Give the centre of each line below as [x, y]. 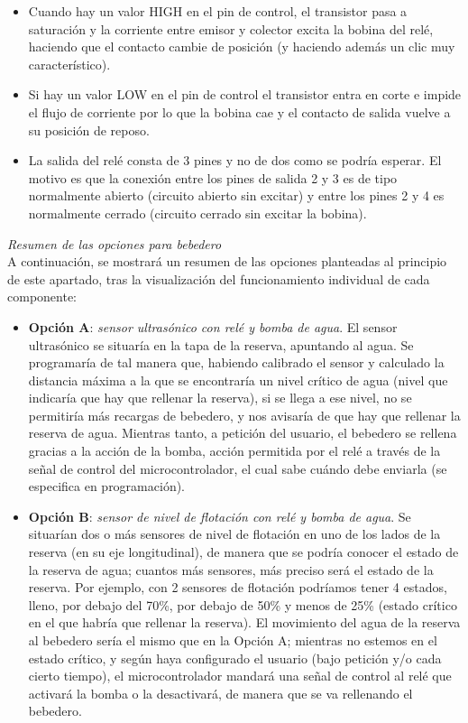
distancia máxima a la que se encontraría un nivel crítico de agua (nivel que [238, 380]
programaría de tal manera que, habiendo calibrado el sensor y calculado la [236, 362]
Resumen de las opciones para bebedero [115, 243]
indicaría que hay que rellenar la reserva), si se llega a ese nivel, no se [220, 398]
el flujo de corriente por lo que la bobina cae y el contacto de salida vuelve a [239, 111]
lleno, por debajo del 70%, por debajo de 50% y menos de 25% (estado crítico [243, 604]
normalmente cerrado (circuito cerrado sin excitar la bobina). [197, 213]
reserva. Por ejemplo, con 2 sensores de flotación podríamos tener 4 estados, [238, 587]
